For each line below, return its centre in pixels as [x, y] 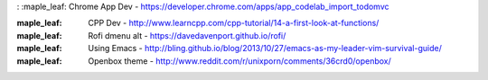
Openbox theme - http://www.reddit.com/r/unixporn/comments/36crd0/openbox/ [240, 61]
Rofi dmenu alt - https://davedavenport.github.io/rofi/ [187, 35]
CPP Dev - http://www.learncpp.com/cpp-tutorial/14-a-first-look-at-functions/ [234, 23]
